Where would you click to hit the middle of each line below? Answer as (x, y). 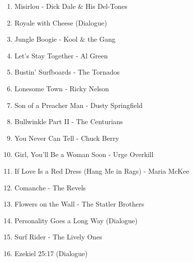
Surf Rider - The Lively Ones (58, 237)
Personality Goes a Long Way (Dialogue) (76, 220)
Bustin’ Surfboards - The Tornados (67, 72)
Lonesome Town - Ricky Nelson (62, 88)
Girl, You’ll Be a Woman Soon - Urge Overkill (84, 154)
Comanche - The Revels (50, 187)
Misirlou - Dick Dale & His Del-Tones (71, 6)
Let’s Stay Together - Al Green (61, 55)
